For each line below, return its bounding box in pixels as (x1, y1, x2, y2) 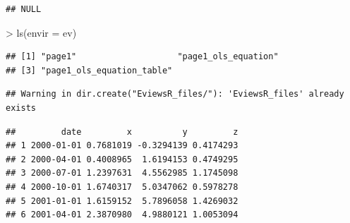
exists (6, 102, 36, 113)
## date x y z (6, 126, 239, 137)
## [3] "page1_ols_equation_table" (6, 65, 173, 76)
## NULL (6, 4, 42, 14)
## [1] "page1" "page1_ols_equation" (6, 52, 279, 62)
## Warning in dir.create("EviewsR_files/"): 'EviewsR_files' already (6, 89, 344, 100)
